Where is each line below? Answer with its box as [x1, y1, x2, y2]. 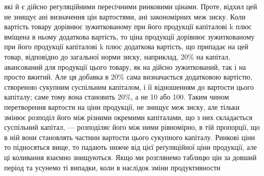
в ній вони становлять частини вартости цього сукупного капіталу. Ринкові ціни [4, 131, 255, 142]
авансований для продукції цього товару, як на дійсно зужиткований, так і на [4, 61, 246, 72]
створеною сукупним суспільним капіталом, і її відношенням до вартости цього [4, 81, 254, 92]
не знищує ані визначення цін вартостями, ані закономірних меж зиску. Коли [4, 11, 246, 22]
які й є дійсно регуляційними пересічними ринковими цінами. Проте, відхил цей [4, 1, 257, 11]
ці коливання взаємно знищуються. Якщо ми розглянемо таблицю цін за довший [4, 151, 257, 162]
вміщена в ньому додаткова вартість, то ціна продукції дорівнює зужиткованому [4, 31, 255, 42]
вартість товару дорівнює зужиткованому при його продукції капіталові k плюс [4, 21, 252, 32]
